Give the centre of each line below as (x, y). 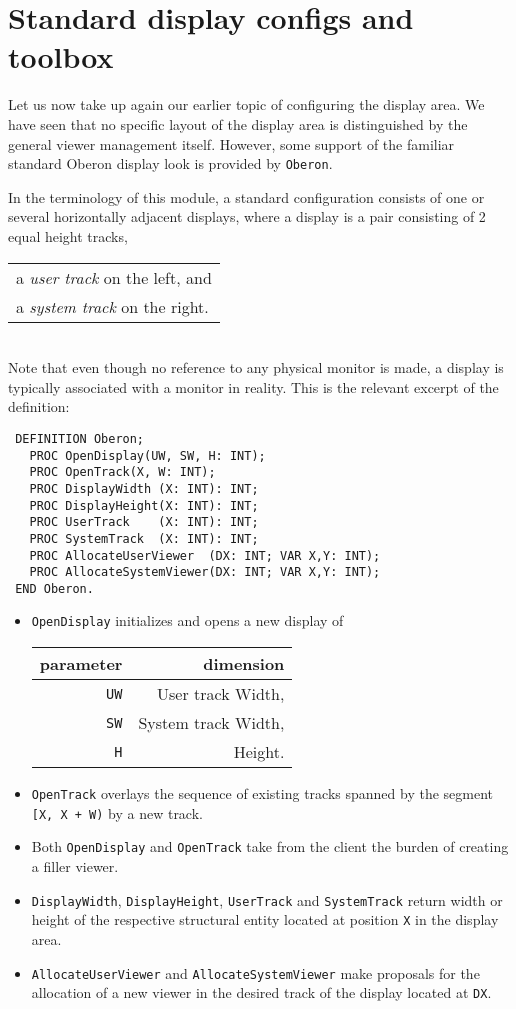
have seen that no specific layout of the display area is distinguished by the (238, 123)
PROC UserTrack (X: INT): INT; (144, 522)
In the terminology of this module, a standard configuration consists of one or (246, 196)
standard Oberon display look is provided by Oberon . (170, 163)
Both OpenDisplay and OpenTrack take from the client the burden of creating (270, 846)
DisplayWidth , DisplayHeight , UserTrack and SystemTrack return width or (267, 899)
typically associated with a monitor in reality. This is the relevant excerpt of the (253, 386)
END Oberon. (54, 588)
